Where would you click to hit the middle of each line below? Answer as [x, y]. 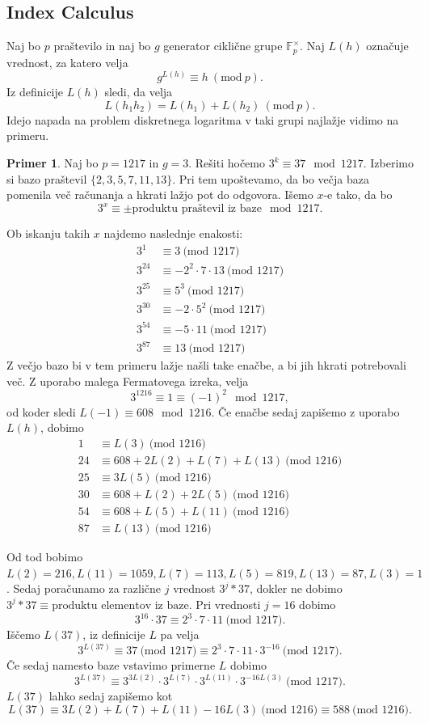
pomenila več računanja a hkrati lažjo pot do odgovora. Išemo [160, 194]
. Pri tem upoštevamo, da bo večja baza [271, 178]
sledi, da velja [139, 92]
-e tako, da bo [358, 194]
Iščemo [23, 634]
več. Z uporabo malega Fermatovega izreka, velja [128, 381]
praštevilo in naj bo [102, 46]
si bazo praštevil [47, 178]
